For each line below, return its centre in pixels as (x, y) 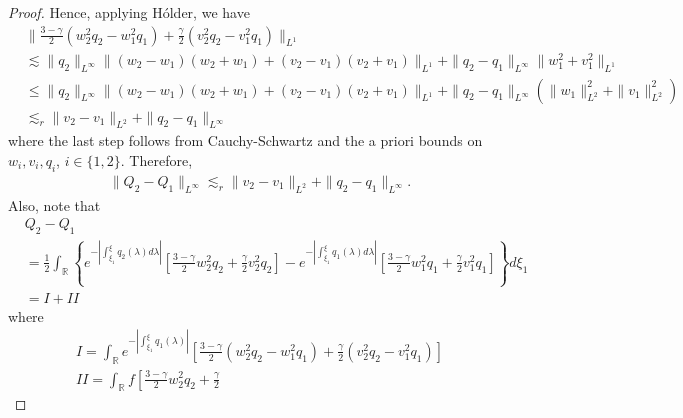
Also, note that (54, 204)
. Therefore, (156, 159)
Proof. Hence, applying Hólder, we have (129, 12)
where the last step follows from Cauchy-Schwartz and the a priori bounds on (245, 140)
